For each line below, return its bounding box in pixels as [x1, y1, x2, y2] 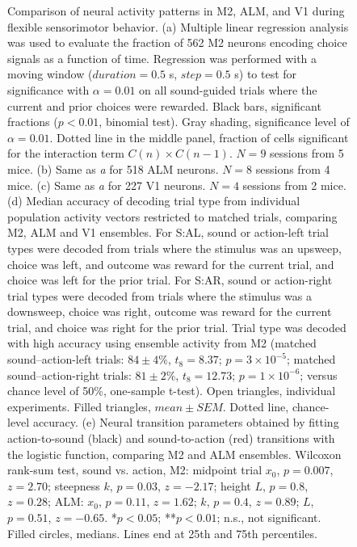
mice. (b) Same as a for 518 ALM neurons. [7, 160, 219, 177]
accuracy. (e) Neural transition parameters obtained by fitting [32, 414, 339, 431]
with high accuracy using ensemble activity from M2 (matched [7, 335, 317, 351]
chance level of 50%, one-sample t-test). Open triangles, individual [7, 382, 336, 399]
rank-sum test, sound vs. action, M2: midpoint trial [7, 461, 262, 478]
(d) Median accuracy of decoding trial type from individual [7, 192, 300, 209]
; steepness [48, 477, 100, 494]
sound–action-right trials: [7, 366, 132, 383]
